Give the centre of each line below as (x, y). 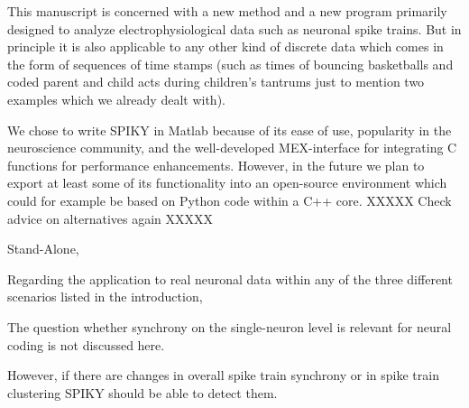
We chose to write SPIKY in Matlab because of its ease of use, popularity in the (230, 130)
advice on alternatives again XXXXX (110, 218)
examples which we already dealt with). (116, 99)
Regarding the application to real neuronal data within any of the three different (230, 278)
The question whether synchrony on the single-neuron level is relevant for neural (230, 326)
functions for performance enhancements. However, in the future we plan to (216, 165)
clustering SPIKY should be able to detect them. (143, 392)
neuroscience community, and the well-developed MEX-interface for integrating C (232, 148)
